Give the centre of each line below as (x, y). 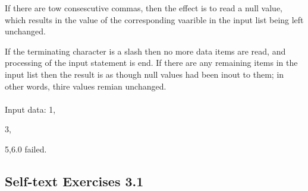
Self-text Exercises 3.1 (74, 181)
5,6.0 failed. (26, 149)
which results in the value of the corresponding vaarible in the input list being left (154, 19)
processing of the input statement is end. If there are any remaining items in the (151, 63)
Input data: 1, (30, 109)
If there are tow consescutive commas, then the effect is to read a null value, (144, 8)
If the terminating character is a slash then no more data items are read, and (145, 51)
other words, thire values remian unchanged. (86, 86)
